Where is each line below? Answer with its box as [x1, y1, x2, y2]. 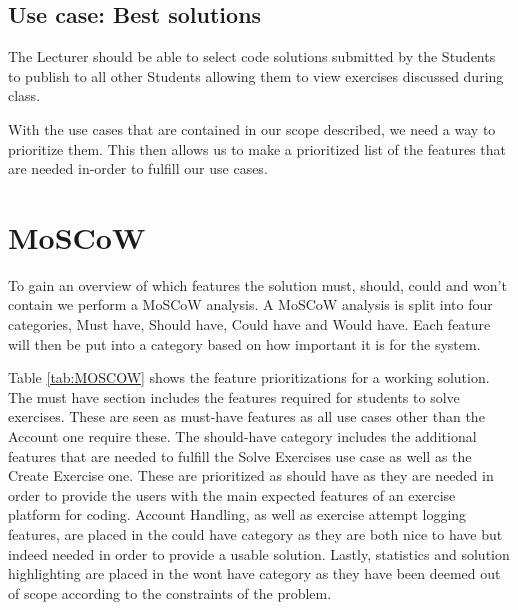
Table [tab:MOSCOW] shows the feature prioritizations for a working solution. [8, 367, 490, 388]
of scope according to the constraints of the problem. [8, 582, 332, 603]
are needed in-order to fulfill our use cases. [8, 158, 268, 179]
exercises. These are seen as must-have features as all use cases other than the [8, 406, 485, 427]
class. [8, 85, 41, 106]
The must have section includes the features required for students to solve [8, 386, 460, 407]
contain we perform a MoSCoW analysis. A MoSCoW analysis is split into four [8, 294, 493, 315]
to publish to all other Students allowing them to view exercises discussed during [8, 65, 504, 86]
